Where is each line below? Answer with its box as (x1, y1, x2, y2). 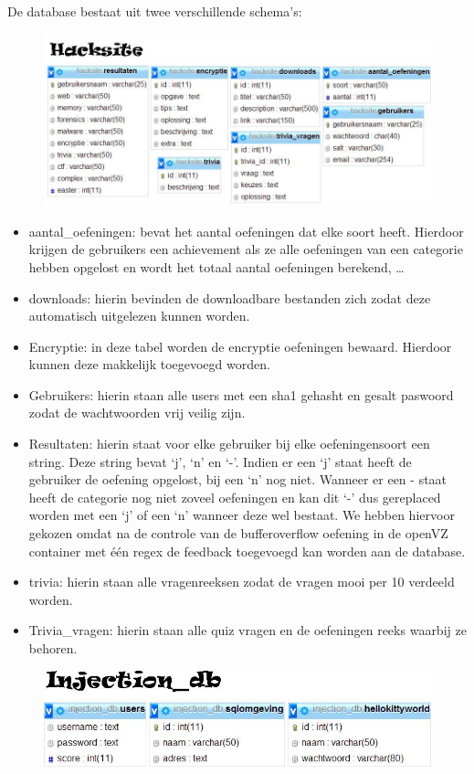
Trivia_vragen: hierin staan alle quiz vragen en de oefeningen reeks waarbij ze (28, 620, 467, 640)
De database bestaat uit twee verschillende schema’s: (7, 2, 302, 20)
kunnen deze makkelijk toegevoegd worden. (28, 355, 270, 374)
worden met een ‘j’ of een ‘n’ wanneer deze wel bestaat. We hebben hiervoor (28, 505, 455, 525)
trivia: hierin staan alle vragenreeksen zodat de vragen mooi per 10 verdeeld (28, 572, 455, 591)
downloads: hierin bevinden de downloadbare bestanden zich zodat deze (28, 288, 431, 307)
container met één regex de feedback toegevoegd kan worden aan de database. (28, 541, 466, 560)
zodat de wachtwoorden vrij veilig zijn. (28, 403, 246, 422)
